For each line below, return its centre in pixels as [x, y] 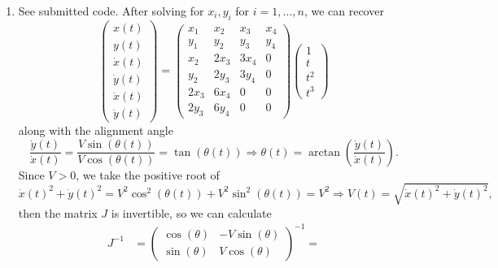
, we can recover [344, 11]
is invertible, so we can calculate [191, 212]
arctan [324, 152]
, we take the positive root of [148, 174]
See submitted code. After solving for [111, 11]
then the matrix [58, 212]
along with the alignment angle [96, 130]
